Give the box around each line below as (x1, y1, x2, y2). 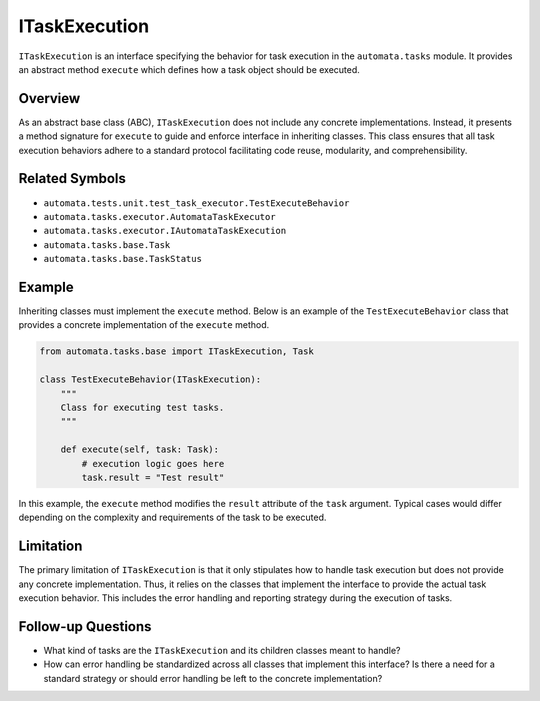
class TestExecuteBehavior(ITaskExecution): (39, 374, 262, 385)
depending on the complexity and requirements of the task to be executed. (18, 511, 327, 524)
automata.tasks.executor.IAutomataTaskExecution (43, 225, 287, 237)
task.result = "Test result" (81, 471, 225, 483)
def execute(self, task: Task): (60, 444, 220, 455)
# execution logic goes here (81, 458, 225, 469)
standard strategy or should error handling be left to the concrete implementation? (43, 672, 383, 684)
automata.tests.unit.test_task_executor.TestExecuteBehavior (43, 197, 350, 209)
